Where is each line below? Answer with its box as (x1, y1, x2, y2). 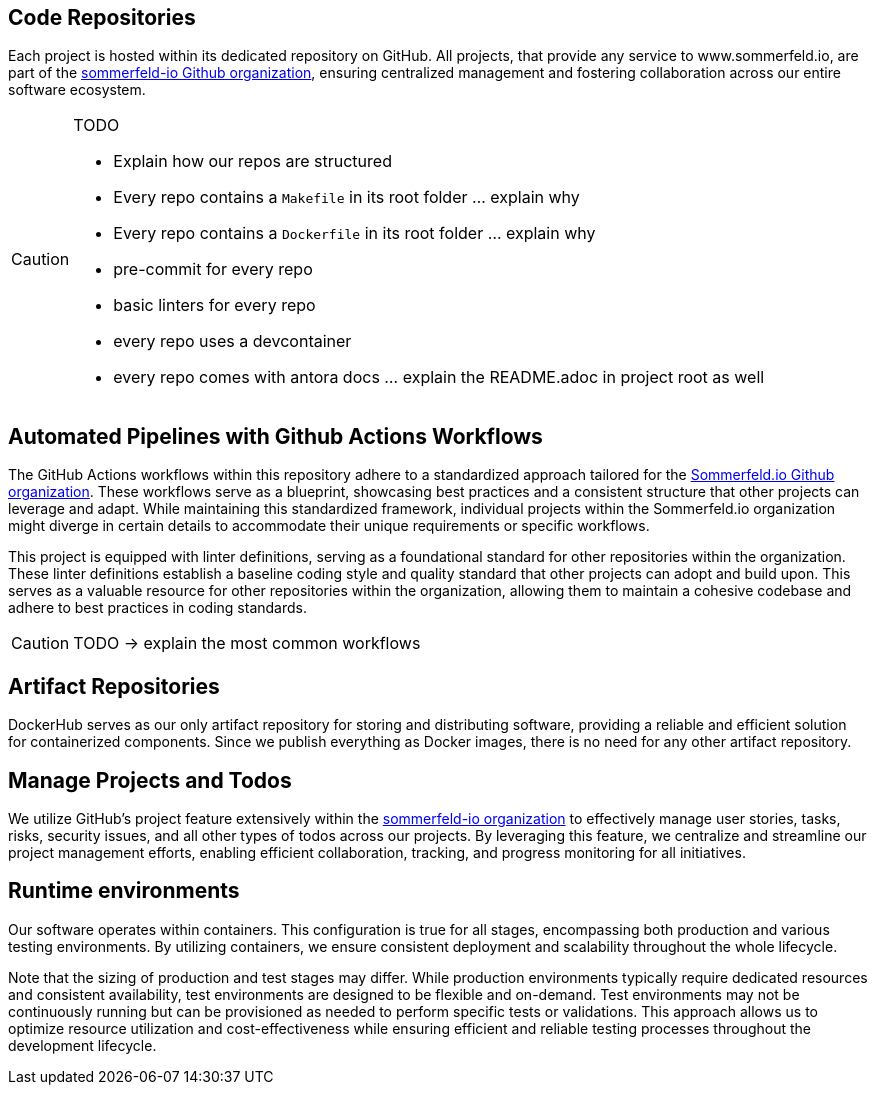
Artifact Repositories (8, 673, 220, 699)
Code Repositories (8, 5, 196, 30)
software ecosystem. (8, 81, 146, 99)
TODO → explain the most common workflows (73, 633, 421, 654)
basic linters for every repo (113, 295, 316, 316)
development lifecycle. (8, 1036, 157, 1054)
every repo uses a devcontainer (113, 331, 352, 352)
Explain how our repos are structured (113, 151, 392, 172)
